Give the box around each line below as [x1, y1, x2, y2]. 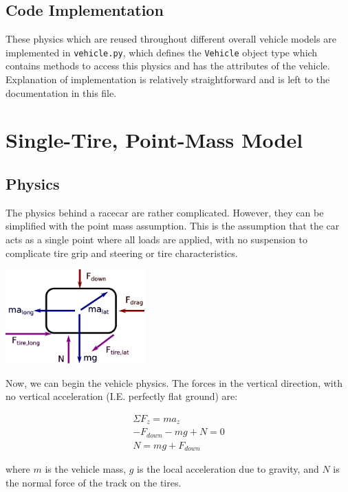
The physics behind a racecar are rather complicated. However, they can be [6, 205, 324, 219]
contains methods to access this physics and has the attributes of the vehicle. [6, 58, 330, 73]
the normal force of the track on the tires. [6, 475, 182, 489]
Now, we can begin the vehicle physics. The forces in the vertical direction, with [6, 375, 342, 390]
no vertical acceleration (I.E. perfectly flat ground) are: [6, 389, 238, 403]
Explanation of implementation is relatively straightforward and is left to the [6, 72, 330, 87]
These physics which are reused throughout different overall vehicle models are [6, 32, 336, 46]
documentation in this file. [6, 85, 117, 100]
